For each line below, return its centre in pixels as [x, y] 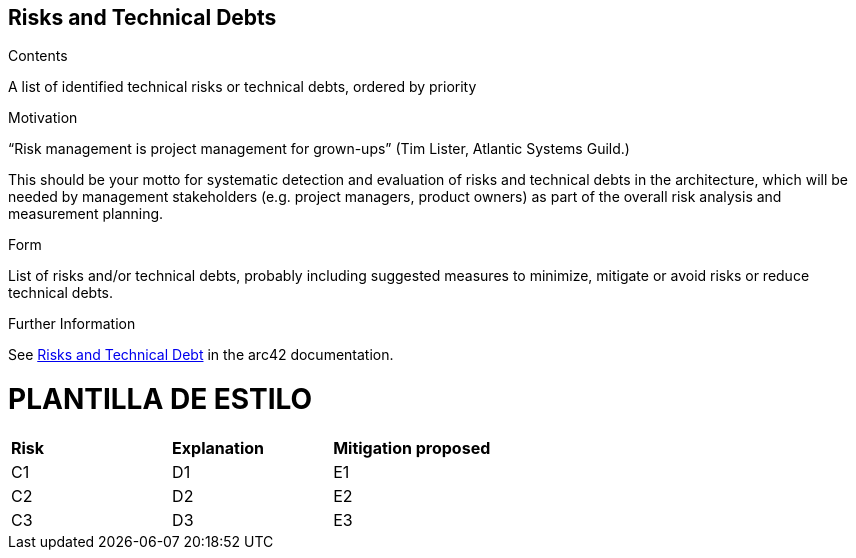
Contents [38, 56]
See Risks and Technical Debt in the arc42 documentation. [201, 355]
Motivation [43, 118]
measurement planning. [86, 214]
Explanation [218, 447]
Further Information [72, 324]
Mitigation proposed [412, 447]
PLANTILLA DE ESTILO [160, 399]
